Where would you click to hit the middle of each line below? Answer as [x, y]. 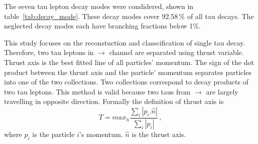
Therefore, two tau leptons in [49, 52]
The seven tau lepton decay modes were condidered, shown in [99, 6]
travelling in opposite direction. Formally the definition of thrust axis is [114, 101]
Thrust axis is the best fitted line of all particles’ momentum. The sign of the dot [129, 62]
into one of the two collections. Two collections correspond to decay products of [126, 82]
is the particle [53, 134]
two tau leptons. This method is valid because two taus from [97, 91]
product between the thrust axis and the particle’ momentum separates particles [128, 72]
